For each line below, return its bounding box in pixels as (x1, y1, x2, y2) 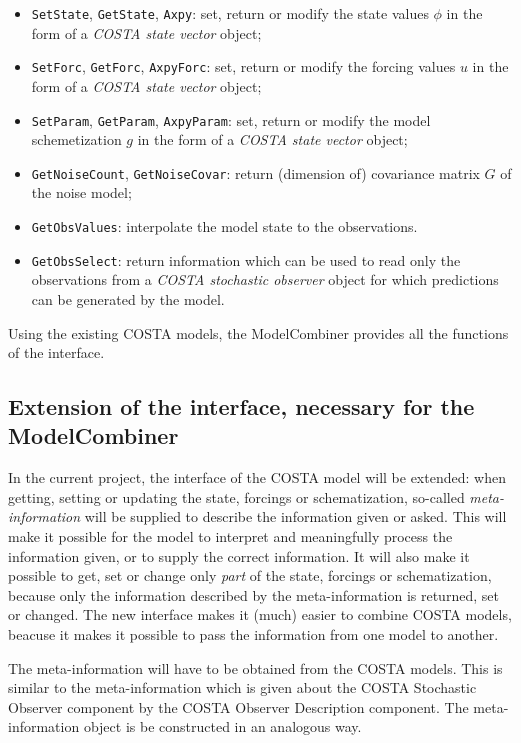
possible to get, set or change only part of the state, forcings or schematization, (8, 565, 492, 586)
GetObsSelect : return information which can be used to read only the (31, 249, 461, 270)
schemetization (31, 129, 122, 150)
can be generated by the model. (31, 288, 225, 309)
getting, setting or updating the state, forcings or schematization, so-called (8, 486, 465, 507)
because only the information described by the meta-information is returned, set (8, 584, 499, 605)
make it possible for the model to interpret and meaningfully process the (8, 526, 453, 547)
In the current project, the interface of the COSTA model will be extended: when (8, 467, 506, 488)
